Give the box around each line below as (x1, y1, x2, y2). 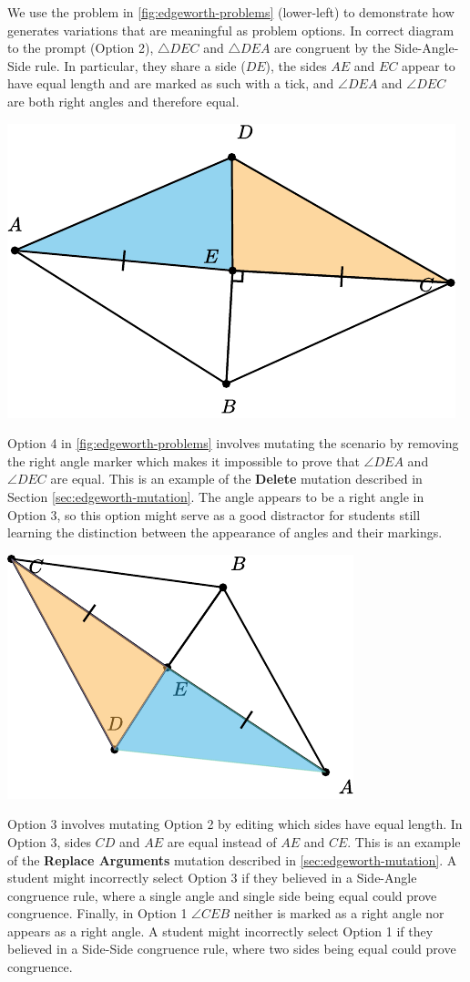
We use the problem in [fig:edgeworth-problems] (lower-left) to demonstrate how (7, 3, 455, 21)
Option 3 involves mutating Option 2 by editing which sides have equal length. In (7, 814, 463, 834)
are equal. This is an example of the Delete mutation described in (50, 469, 423, 488)
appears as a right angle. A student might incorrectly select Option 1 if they (7, 921, 434, 940)
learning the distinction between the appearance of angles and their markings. (7, 523, 443, 542)
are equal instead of (167, 832, 277, 851)
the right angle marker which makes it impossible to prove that (7, 451, 360, 470)
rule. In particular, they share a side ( (35, 56, 246, 75)
